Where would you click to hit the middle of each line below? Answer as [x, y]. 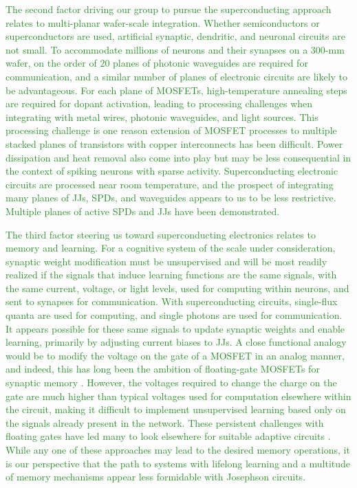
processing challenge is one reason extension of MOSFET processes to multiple [171, 130]
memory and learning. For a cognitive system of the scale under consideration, [171, 248]
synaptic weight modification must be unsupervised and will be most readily [166, 261]
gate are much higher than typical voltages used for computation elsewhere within [178, 396]
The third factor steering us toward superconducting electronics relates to [161, 234]
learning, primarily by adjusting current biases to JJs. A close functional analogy [176, 342]
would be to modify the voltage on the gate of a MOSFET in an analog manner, [175, 355]
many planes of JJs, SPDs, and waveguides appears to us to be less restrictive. [171, 198]
